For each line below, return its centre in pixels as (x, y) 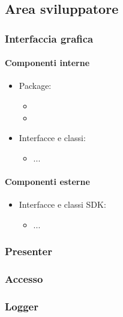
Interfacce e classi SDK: (62, 204)
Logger (22, 306)
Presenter (28, 251)
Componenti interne (47, 63)
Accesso (24, 279)
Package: (35, 86)
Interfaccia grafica (49, 38)
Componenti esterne (47, 181)
